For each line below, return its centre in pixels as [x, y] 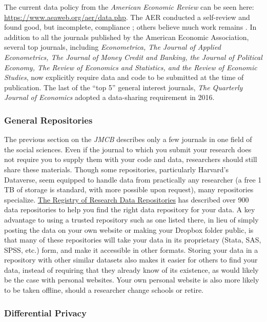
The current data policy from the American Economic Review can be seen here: [129, 7]
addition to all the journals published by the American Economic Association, [127, 37]
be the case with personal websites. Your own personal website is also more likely [132, 280]
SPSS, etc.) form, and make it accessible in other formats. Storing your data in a [131, 249]
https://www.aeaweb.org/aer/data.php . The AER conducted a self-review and [127, 17]
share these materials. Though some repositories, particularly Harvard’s [116, 169]
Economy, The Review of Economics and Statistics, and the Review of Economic [131, 67]
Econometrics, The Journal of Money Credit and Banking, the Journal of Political [133, 57]
